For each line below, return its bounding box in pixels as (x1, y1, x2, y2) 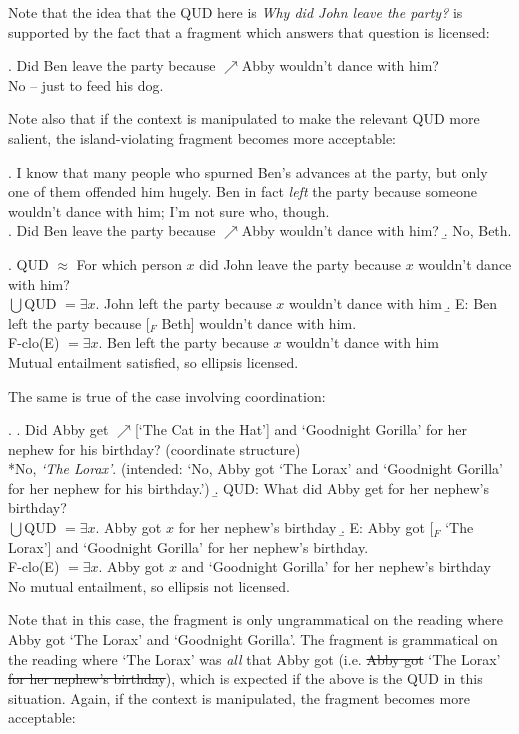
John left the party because (104, 293, 272, 314)
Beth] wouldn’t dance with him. (161, 312, 357, 333)
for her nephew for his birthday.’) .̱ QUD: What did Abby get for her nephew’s (8, 477, 489, 498)
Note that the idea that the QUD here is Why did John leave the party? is (8, 2, 463, 22)
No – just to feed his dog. (8, 74, 164, 95)
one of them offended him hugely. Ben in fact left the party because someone (8, 181, 477, 202)
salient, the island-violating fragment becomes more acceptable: (8, 127, 397, 148)
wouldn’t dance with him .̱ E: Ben (289, 293, 498, 314)
